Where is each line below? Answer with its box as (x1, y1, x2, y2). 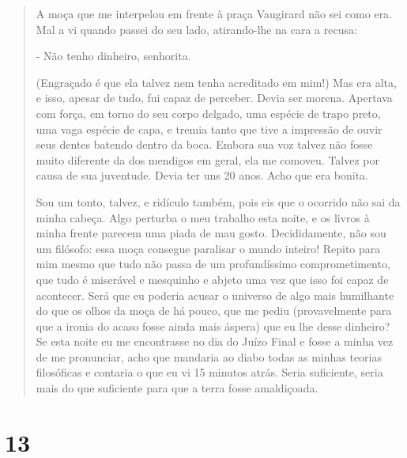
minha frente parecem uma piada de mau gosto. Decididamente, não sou (36, 225, 386, 241)
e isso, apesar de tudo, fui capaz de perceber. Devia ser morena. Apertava (36, 89, 393, 106)
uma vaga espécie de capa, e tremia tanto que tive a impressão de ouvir (36, 120, 383, 137)
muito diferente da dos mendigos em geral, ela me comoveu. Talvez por (36, 151, 380, 168)
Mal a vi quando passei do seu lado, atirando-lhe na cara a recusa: (36, 21, 357, 37)
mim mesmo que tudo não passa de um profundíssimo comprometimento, (36, 255, 390, 272)
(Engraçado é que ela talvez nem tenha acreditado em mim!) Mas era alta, (36, 74, 397, 90)
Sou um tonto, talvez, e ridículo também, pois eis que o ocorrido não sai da (36, 193, 401, 210)
